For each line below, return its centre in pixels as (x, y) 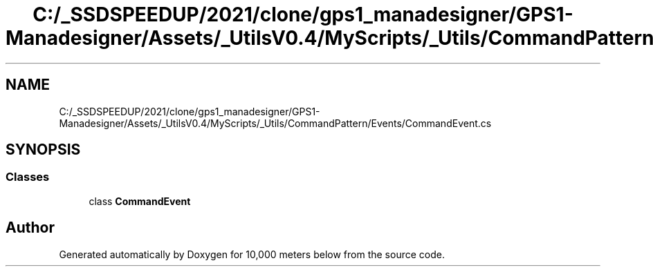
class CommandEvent (140, 201)
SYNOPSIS (43, 150)
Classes (28, 177)
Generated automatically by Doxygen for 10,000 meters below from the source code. (252, 254)
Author (30, 228)
